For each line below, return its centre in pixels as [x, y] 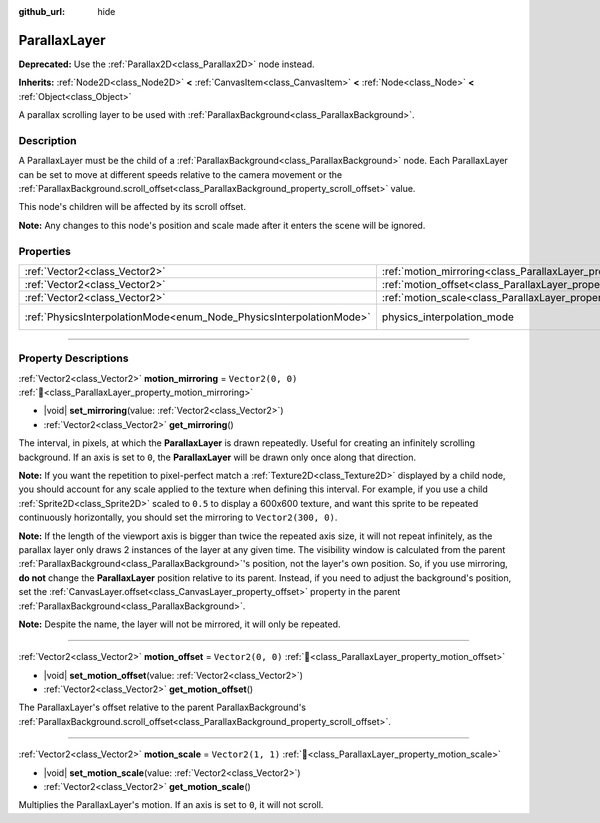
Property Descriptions [73, 358]
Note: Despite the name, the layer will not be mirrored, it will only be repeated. [179, 624]
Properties [45, 251]
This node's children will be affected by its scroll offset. [132, 207]
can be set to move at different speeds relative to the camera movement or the [180, 174]
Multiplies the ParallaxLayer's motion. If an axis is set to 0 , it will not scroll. [171, 805]
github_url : [41, 11]
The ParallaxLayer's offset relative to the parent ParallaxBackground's [162, 707]
